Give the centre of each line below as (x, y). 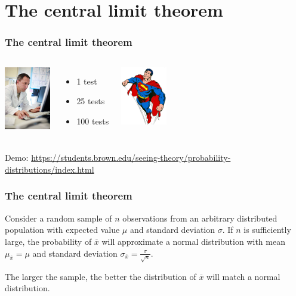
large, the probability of (48, 241)
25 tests (91, 101)
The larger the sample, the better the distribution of (101, 276)
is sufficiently (267, 230)
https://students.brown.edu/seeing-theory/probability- (131, 158)
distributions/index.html (50, 169)
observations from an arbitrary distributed (200, 218)
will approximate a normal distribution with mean (193, 241)
